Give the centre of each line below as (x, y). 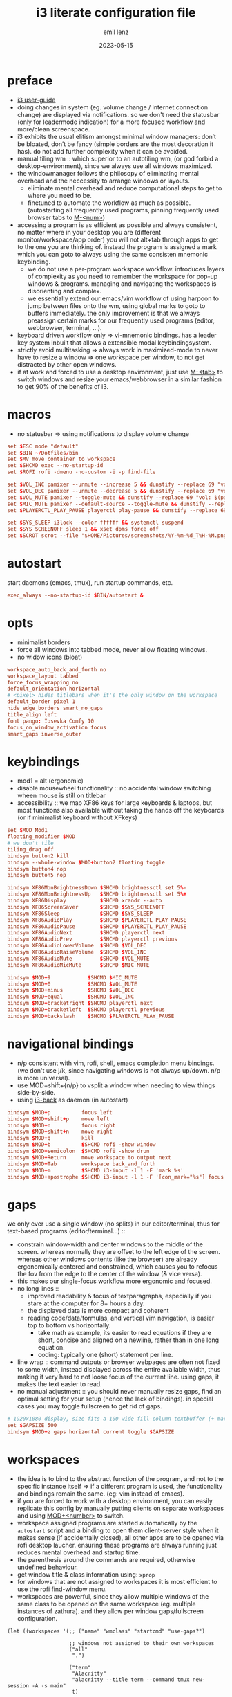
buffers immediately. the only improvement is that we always (114, 313)
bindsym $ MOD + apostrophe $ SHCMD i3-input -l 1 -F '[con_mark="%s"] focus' (117, 1177)
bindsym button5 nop (37, 875)
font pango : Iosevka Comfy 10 (51, 721)
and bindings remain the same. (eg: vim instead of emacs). (100, 1494)
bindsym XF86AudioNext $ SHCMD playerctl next (86, 933)
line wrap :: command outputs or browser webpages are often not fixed (118, 1362)
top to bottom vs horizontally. (69, 1325)
